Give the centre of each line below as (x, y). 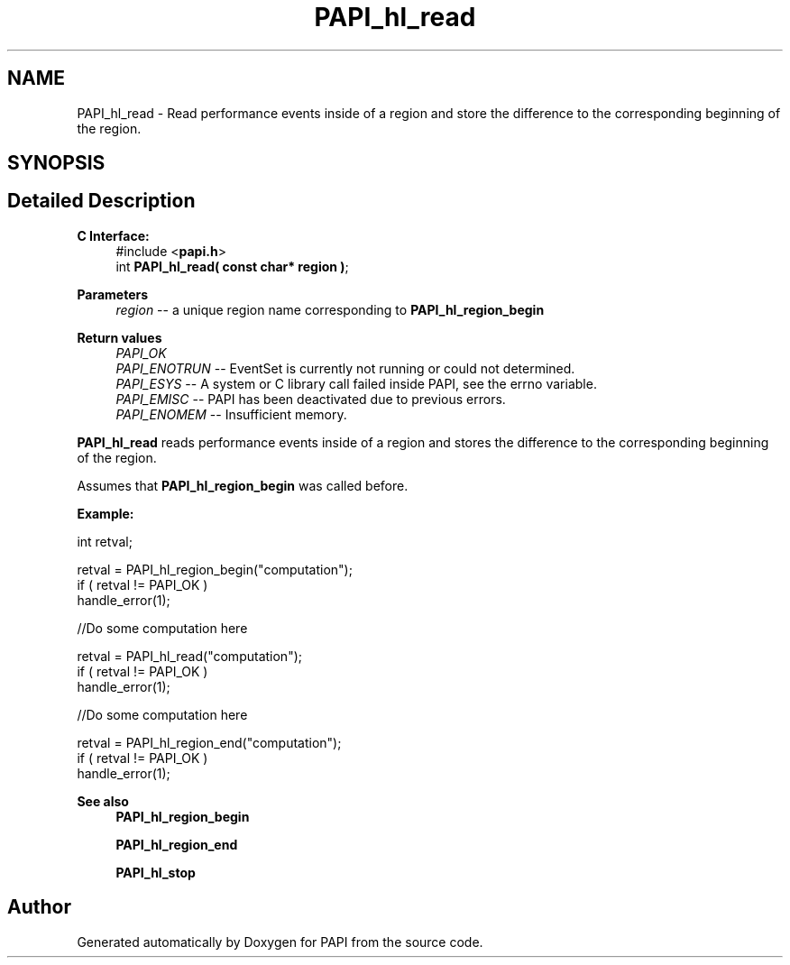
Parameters (113, 294)
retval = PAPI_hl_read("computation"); (189, 656)
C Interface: (113, 235)
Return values (119, 337)
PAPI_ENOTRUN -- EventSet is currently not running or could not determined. (345, 368)
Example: (106, 513)
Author (39, 907)
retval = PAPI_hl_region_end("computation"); (209, 742)
